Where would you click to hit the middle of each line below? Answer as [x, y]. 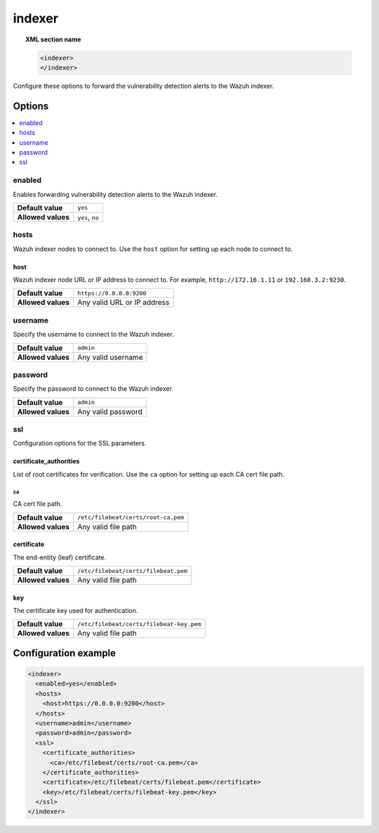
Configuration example [64, 653]
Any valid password [110, 411]
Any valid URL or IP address [124, 302]
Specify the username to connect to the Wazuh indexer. [94, 335]
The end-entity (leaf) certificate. [60, 557]
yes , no [88, 217]
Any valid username [110, 357]
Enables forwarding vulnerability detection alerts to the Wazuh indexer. [115, 194]
